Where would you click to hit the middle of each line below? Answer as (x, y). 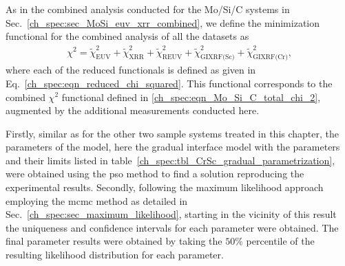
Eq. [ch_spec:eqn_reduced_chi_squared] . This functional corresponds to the (169, 83)
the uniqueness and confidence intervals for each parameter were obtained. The (172, 227)
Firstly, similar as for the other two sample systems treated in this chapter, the (172, 133)
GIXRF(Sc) (217, 57)
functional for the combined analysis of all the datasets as (127, 36)
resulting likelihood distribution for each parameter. (115, 255)
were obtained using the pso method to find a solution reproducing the (155, 174)
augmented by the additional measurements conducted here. (133, 110)
